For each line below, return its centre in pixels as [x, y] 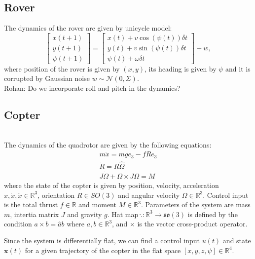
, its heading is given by [181, 68]
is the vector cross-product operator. [192, 224]
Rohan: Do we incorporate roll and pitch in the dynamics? [92, 88]
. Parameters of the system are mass [196, 204]
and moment [97, 204]
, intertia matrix [35, 214]
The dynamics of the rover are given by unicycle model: [88, 28]
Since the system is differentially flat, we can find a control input [102, 240]
